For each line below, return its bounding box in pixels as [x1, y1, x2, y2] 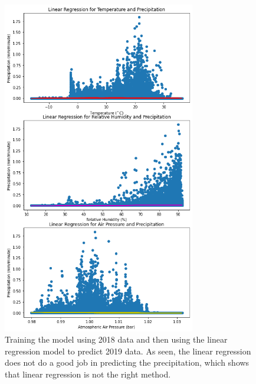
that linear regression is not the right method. [5, 368, 171, 380]
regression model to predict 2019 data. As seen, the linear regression [5, 344, 251, 357]
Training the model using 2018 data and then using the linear [5, 333, 228, 346]
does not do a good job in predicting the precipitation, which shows [5, 356, 250, 369]
